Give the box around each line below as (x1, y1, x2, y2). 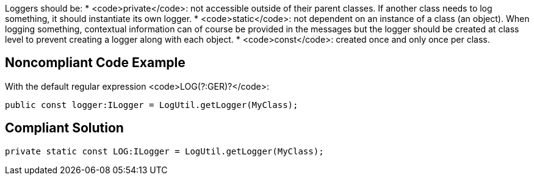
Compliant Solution (5, 120, 124, 136)
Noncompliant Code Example (5, 55, 186, 71)
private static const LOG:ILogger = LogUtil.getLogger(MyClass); (5, 146, 324, 156)
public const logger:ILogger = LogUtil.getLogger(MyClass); (5, 99, 298, 110)
